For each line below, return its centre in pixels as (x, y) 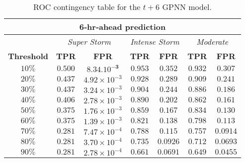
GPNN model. (187, 7)
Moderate (212, 41)
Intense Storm (155, 41)
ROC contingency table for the (87, 7)
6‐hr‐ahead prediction (122, 27)
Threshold (28, 56)
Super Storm (89, 41)
